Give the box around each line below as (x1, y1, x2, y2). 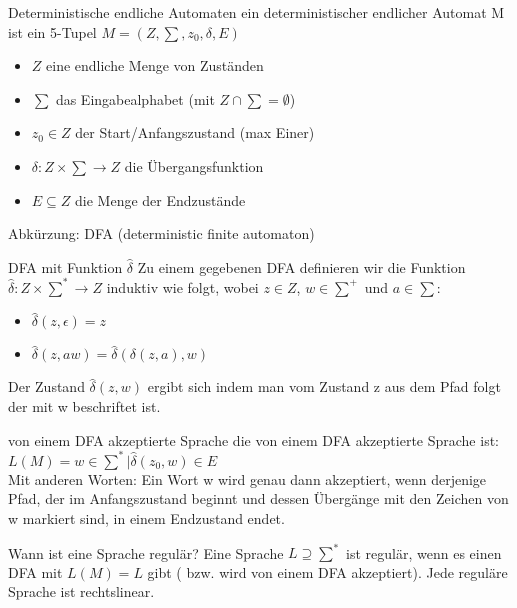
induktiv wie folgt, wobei (106, 276, 259, 297)
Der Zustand (8, 376, 85, 397)
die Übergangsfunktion (124, 155, 264, 176)
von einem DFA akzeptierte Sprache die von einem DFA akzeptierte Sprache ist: (8, 429, 499, 450)
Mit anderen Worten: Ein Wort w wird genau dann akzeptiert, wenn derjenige (8, 468, 487, 489)
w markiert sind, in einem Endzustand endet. (8, 507, 285, 528)
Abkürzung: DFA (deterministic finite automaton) (8, 223, 315, 244)
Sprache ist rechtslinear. (8, 581, 155, 602)
